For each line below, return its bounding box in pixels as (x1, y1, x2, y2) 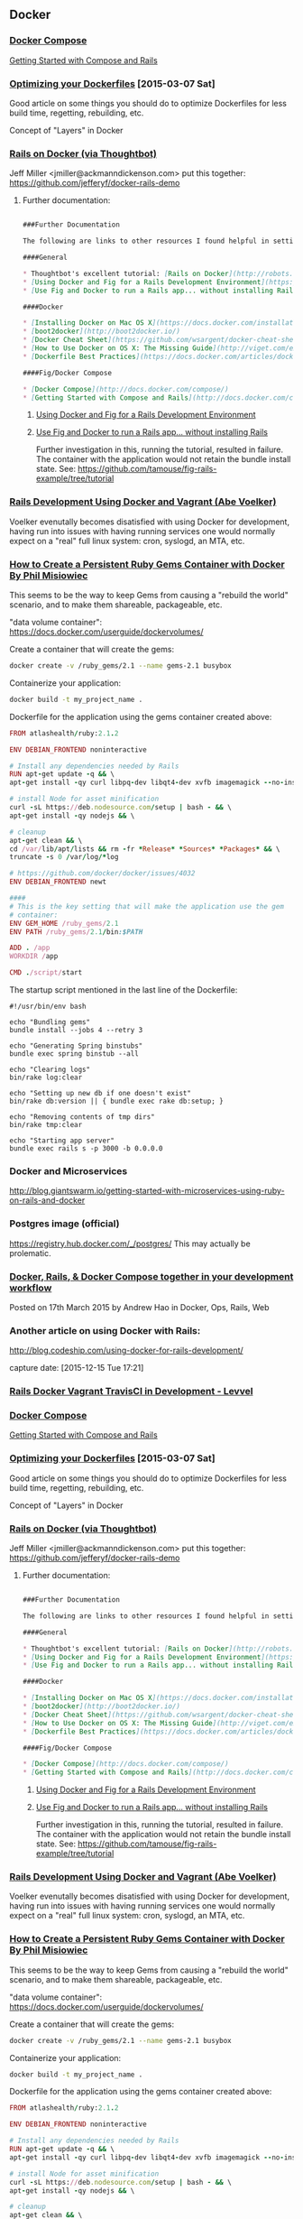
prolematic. (9, 1247, 51, 1258)
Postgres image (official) (9, 1217, 120, 1230)
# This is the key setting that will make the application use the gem (9, 901, 284, 911)
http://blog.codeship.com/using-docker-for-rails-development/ (9, 1345, 243, 1356)
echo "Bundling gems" (9, 1018, 91, 1027)
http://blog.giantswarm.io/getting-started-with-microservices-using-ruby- (9, 1186, 286, 1197)
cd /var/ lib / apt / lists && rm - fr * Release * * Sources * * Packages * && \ (9, 844, 280, 854)
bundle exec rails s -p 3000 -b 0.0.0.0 (9, 1144, 164, 1153)
